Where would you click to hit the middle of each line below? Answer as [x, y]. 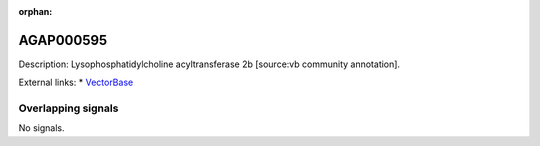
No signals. [41, 128]
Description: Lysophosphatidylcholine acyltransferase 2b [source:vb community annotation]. [209, 64]
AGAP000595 [63, 40]
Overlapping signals [68, 108]
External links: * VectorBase [76, 82]
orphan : [35, 11]
